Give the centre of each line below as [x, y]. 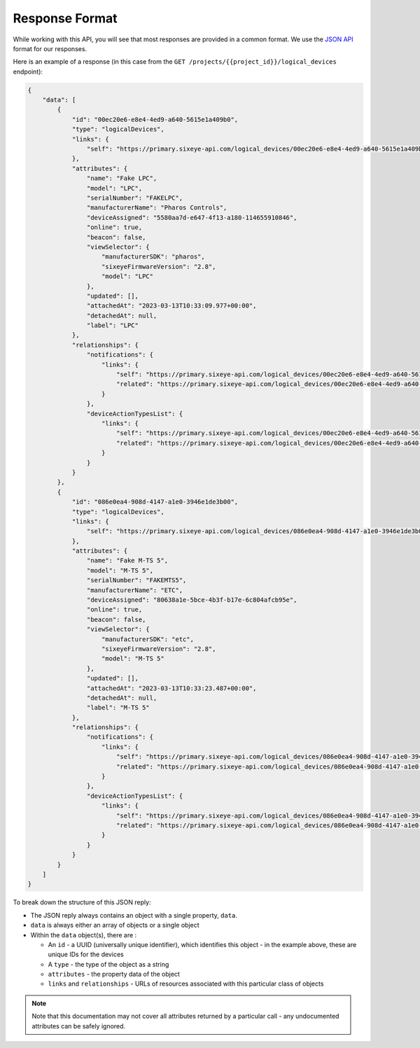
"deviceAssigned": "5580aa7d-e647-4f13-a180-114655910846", [192, 218]
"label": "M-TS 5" [118, 708]
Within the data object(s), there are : [84, 935]
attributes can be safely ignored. [79, 1026]
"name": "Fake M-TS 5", [127, 561]
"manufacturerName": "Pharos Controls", [157, 208]
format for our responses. [50, 48]
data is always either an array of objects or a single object [115, 925]
